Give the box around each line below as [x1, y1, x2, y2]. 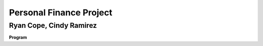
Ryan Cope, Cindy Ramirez [9, 21, 97, 30]
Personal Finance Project [9, 7, 113, 18]
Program [9, 34, 27, 40]
